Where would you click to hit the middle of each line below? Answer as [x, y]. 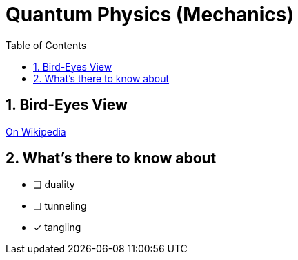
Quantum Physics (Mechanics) [150, 15]
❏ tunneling [60, 206]
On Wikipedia [36, 131]
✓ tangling [57, 228]
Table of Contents [46, 45]
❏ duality [54, 185]
